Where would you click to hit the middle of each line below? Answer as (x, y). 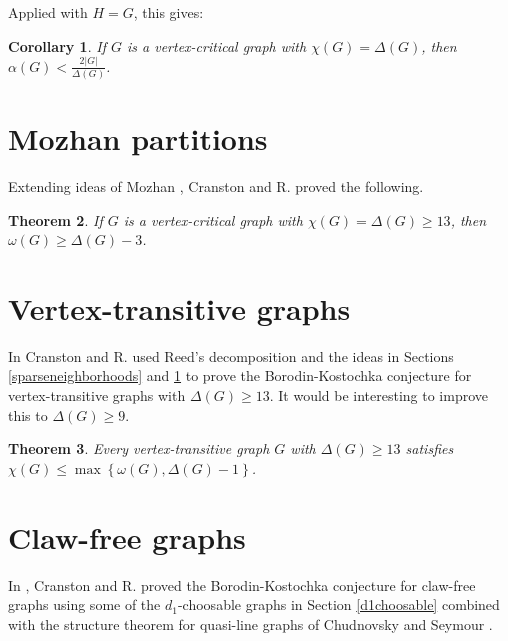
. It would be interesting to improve (379, 395)
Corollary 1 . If (57, 45)
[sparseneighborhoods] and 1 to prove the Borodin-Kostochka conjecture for (240, 375)
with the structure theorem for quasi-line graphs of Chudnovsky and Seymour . (250, 623)
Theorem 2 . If (55, 219)
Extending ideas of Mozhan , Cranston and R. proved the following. (216, 185)
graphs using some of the (84, 604)
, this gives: (168, 12)
